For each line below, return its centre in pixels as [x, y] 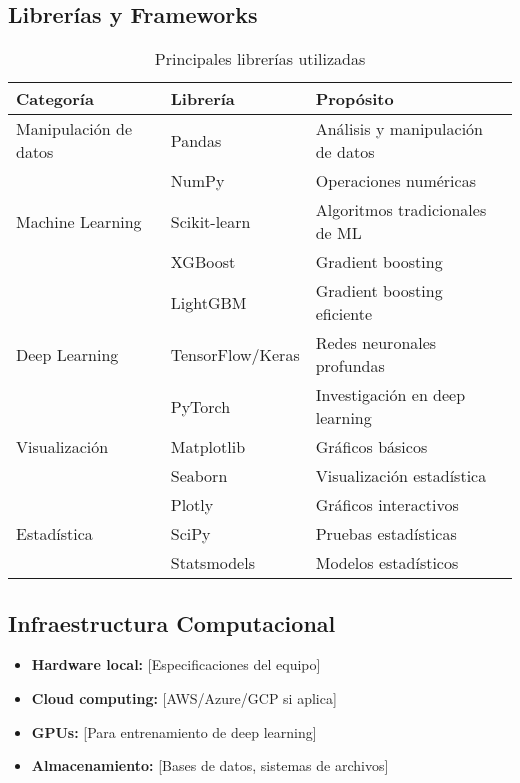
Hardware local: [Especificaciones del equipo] [176, 664]
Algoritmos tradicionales [401, 210]
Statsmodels [212, 563]
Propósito [354, 99]
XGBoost [203, 262]
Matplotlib [208, 447]
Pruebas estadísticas [386, 534]
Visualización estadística [401, 476]
